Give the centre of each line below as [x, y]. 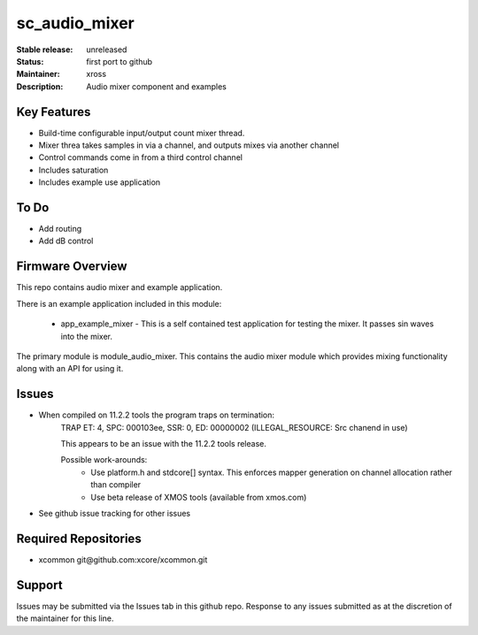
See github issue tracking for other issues [114, 513]
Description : [40, 86]
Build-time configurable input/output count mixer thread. [142, 133]
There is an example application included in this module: [119, 303]
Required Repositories [79, 538]
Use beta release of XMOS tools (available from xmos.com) [199, 497]
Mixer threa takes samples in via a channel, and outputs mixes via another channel [189, 145]
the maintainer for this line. [65, 618]
